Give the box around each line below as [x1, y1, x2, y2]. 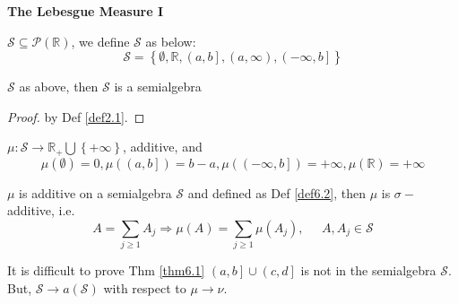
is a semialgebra [114, 77, 202, 96]
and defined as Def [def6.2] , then [187, 183, 366, 202]
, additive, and [123, 137, 203, 156]
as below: [145, 31, 196, 50]
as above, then [19, 77, 99, 96]
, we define [71, 31, 130, 50]
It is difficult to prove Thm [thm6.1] [7, 261, 205, 280]
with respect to [103, 278, 186, 297]
